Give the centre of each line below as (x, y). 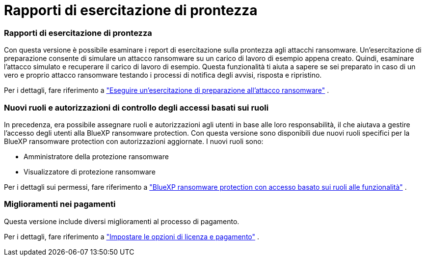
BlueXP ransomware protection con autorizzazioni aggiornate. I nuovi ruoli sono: (134, 141)
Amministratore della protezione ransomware (96, 156)
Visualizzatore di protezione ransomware (90, 172)
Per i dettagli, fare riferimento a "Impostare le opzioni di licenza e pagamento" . (132, 236)
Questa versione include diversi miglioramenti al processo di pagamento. (122, 221)
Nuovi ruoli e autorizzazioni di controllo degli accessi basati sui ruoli (136, 107)
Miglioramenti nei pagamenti (60, 204)
